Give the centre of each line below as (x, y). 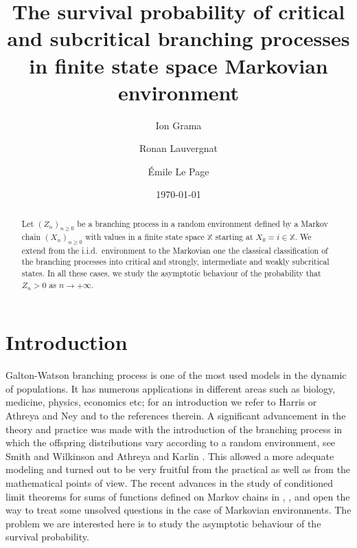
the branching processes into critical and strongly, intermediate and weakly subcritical (175, 262)
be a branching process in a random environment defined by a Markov (203, 223)
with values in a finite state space (145, 237)
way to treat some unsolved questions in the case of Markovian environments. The (178, 510)
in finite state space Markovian (178, 65)
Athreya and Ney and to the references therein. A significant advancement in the (176, 416)
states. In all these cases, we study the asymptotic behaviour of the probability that (171, 273)
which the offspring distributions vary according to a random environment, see (171, 442)
